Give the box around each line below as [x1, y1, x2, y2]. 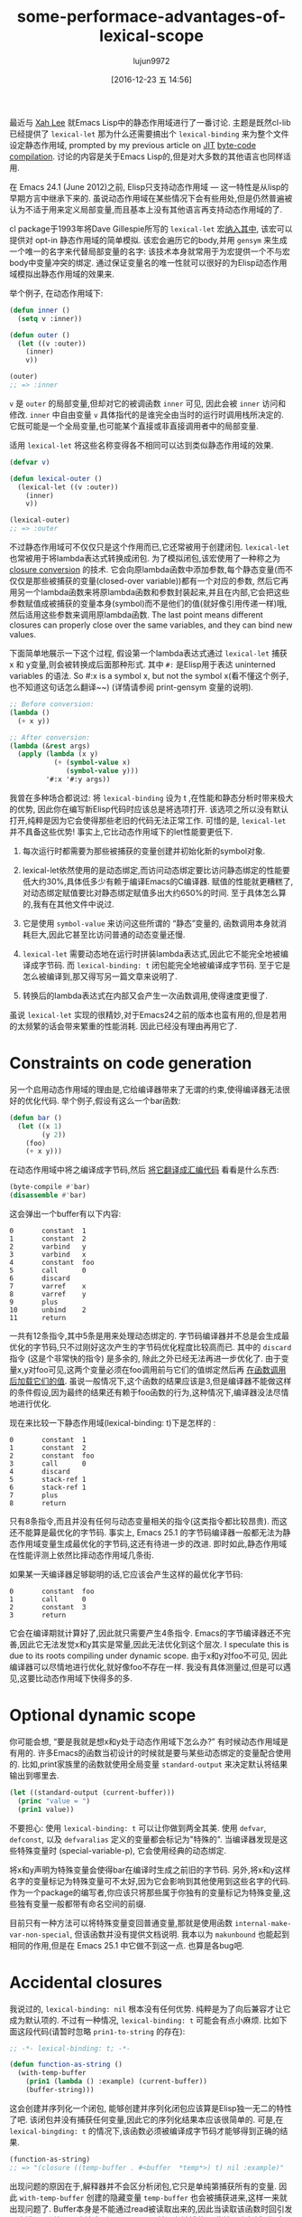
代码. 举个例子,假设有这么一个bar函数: [40, 1095, 181, 1106]
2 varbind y [9, 1242, 87, 1251]
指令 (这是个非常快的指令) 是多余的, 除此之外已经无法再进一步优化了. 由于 [9, 1354, 282, 1363]
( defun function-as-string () [9, 2060, 124, 2070]
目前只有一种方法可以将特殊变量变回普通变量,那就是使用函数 [9, 1917, 233, 1928]
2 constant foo [9, 1451, 95, 1460]
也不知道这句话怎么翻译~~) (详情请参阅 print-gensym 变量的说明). [9, 682, 254, 693]
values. [9, 629, 36, 640]
